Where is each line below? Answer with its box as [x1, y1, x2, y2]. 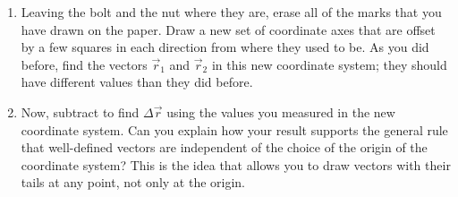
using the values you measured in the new [166, 102, 395, 121]
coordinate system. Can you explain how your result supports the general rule [21, 120, 448, 139]
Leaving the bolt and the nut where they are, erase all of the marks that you [21, 3, 442, 21]
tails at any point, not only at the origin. [21, 173, 246, 192]
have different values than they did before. [21, 73, 253, 91]
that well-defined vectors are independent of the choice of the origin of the [21, 138, 428, 157]
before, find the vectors [21, 55, 148, 73]
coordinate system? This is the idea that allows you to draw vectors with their [21, 155, 451, 174]
